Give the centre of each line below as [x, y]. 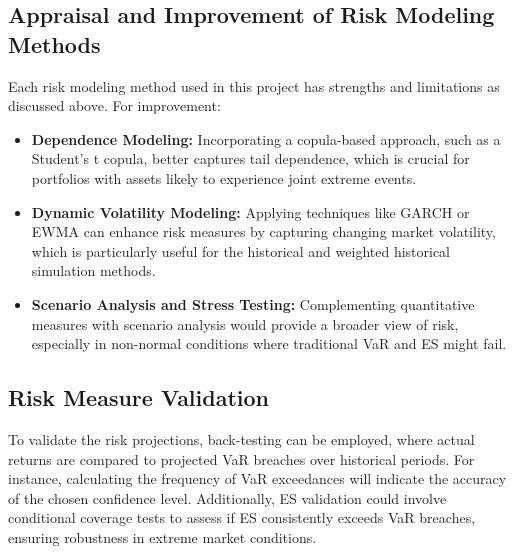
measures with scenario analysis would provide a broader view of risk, [245, 323]
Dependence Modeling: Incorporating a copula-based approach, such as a [266, 138]
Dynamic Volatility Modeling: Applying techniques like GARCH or [250, 211]
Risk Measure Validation [139, 397]
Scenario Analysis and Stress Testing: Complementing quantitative [253, 303]
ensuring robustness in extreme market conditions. [162, 536]
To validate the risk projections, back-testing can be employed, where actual [241, 438]
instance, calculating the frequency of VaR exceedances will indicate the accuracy [257, 478]
